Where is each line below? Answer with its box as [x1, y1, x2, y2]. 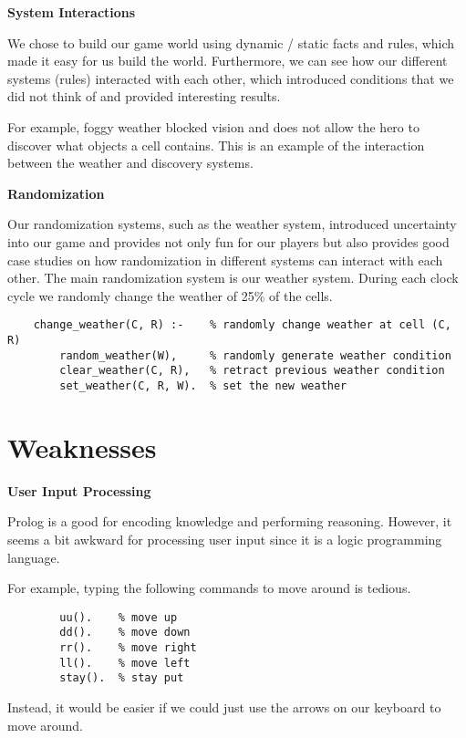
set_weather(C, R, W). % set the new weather [59, 379, 347, 392]
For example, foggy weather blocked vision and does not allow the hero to [7, 117, 419, 136]
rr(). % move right [59, 641, 197, 654]
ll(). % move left [59, 656, 191, 670]
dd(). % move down [59, 626, 191, 639]
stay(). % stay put [59, 671, 184, 685]
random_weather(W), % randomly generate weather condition [59, 348, 451, 362]
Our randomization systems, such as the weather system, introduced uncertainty [7, 214, 457, 234]
